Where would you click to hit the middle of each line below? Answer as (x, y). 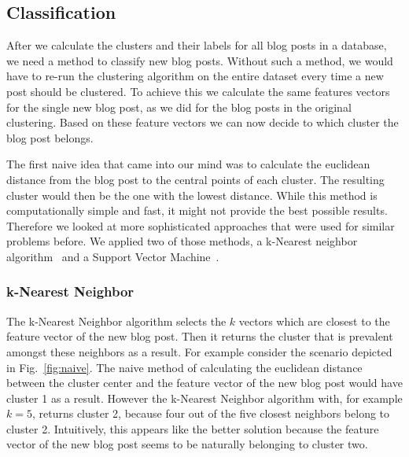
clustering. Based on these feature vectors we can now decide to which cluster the (203, 122)
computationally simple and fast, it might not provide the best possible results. (197, 210)
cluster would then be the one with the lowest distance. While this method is (192, 195)
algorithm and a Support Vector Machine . (113, 256)
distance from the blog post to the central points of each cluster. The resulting (195, 179)
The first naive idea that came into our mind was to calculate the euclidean (188, 164)
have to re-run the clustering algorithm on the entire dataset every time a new (195, 76)
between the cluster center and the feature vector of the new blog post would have (204, 383)
